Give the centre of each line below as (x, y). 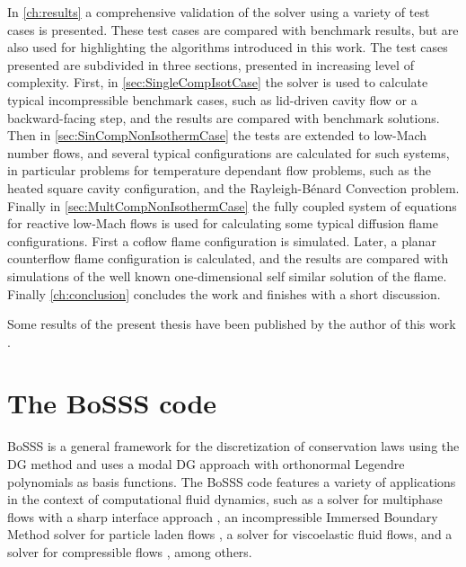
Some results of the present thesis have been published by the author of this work (232, 324)
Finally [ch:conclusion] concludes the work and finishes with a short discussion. (224, 293)
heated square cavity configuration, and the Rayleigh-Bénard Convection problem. (233, 187)
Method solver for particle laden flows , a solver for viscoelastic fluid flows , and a (230, 534)
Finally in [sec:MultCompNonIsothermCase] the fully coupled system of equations (232, 205)
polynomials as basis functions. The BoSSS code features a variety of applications (232, 481)
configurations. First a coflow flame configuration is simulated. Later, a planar (222, 240)
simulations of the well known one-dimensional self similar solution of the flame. (227, 275)
